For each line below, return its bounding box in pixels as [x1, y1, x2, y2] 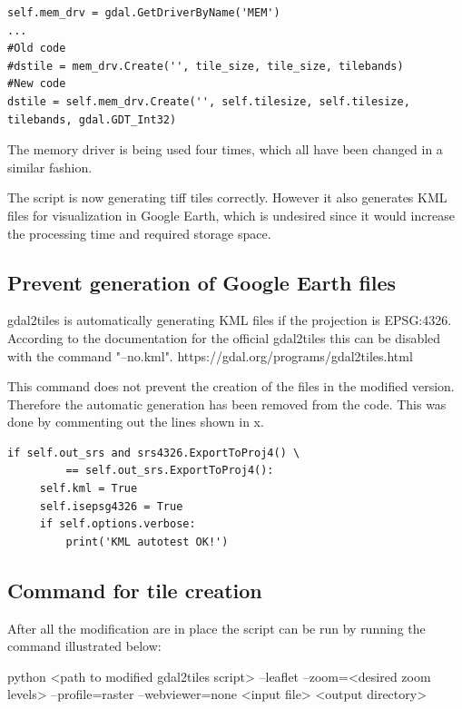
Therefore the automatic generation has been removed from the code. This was [7, 394, 447, 413]
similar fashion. [7, 157, 93, 176]
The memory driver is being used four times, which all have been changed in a [7, 140, 443, 159]
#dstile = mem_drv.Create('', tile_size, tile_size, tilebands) [7, 59, 404, 73]
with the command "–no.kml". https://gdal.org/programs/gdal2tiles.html [7, 346, 413, 365]
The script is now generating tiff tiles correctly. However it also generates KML [7, 188, 447, 207]
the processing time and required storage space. [7, 223, 271, 242]
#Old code [7, 42, 66, 55]
